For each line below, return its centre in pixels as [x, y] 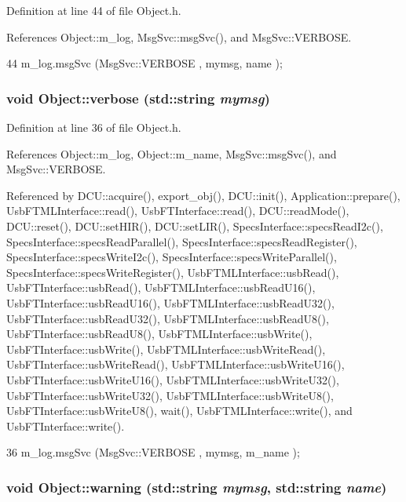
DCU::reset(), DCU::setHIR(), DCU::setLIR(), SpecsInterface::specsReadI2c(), [195, 226]
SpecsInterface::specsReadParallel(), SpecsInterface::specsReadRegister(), [182, 241]
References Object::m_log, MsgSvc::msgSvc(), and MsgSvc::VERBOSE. [179, 36]
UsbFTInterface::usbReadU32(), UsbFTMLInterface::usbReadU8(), [168, 318]
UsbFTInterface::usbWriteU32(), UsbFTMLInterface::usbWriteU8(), [170, 395]
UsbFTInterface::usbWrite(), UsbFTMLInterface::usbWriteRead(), [166, 349]
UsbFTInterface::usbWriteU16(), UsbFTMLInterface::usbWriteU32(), [173, 379]
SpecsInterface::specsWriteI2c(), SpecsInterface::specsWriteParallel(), [172, 257]
